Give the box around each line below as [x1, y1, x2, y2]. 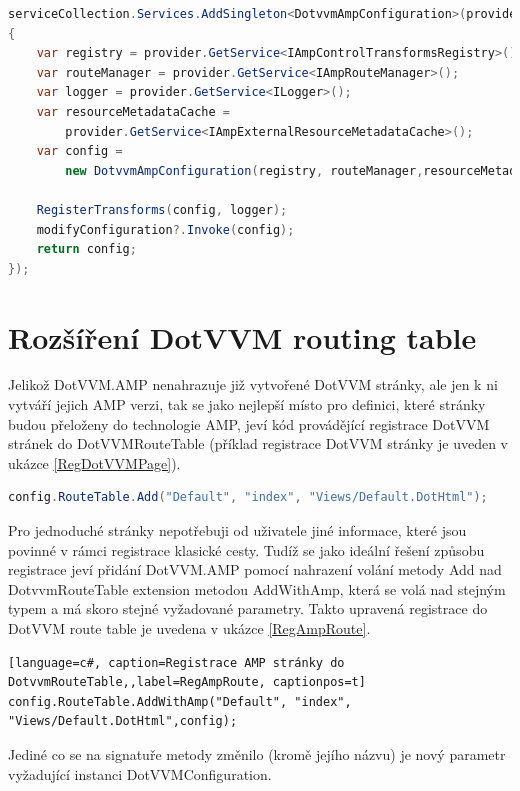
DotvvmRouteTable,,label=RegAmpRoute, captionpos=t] [8, 675, 366, 690]
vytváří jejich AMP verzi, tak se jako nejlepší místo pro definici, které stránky [8, 394, 486, 415]
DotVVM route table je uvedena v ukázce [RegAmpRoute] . [8, 617, 371, 638]
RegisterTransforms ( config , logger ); [36, 202, 288, 217]
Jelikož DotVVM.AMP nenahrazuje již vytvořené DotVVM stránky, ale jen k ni [8, 374, 498, 395]
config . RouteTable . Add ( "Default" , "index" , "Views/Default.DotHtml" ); [8, 490, 488, 505]
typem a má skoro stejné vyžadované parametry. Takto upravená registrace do [8, 598, 488, 619]
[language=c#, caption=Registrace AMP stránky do [8, 655, 345, 670]
